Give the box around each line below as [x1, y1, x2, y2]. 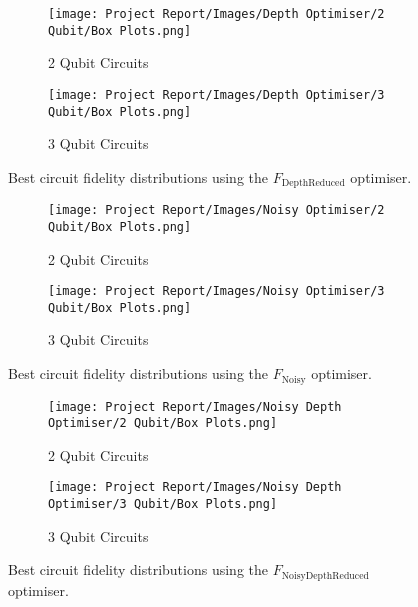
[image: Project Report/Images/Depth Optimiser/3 [48, 87, 385, 102]
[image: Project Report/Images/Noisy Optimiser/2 [48, 203, 385, 218]
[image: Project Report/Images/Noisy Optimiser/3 [48, 284, 385, 299]
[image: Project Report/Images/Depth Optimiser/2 [48, 7, 385, 21]
